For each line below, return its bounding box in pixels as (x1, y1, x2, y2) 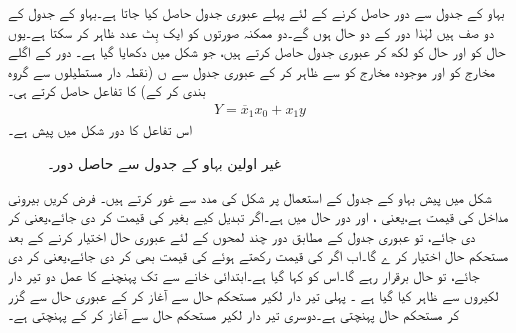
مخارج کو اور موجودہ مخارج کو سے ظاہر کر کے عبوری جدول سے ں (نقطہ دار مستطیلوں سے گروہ (8, 60, 495, 81)
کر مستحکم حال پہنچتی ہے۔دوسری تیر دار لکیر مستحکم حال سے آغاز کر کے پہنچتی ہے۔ (8, 304, 460, 325)
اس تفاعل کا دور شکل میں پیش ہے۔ (8, 119, 192, 140)
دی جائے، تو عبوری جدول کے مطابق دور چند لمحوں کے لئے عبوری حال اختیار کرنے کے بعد (8, 225, 476, 246)
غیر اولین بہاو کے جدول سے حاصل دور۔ (48, 153, 282, 174)
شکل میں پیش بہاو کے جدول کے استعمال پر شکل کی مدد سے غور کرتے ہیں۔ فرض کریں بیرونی (8, 186, 492, 207)
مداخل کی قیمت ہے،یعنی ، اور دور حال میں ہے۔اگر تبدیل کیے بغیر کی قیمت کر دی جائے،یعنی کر (8, 206, 509, 227)
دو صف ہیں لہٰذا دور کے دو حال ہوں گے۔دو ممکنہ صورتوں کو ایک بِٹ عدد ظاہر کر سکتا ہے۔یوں (8, 21, 494, 42)
